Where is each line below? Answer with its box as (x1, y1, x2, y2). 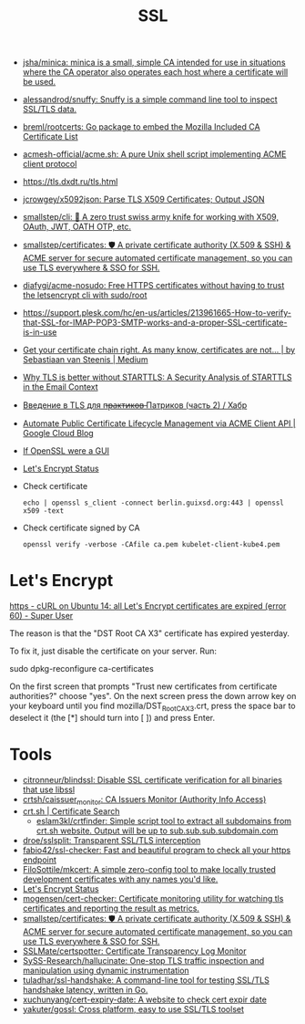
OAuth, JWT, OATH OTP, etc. (22, 221, 132, 233)
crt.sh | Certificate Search (22, 805, 120, 817)
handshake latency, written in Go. (22, 984, 148, 995)
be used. (22, 77, 56, 88)
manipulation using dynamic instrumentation (22, 965, 189, 976)
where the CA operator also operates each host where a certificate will (22, 67, 289, 78)
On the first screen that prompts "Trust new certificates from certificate (9, 681, 278, 692)
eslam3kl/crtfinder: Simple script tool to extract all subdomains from (36, 815, 292, 826)
